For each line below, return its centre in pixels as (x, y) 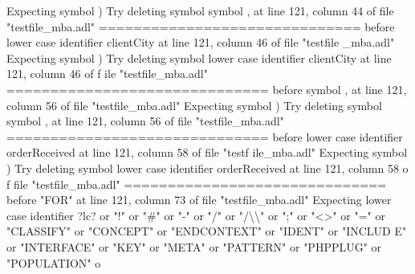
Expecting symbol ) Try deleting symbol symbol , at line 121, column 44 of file (200, 10)
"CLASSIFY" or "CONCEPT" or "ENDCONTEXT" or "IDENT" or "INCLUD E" (207, 231)
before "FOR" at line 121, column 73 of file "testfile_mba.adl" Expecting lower (199, 200)
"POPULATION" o (54, 262)
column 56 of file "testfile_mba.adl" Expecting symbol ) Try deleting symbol (194, 105)
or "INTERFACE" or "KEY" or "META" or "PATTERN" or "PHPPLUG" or (194, 246)
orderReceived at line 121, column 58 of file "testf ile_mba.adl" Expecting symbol (207, 152)
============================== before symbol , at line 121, (207, 89)
